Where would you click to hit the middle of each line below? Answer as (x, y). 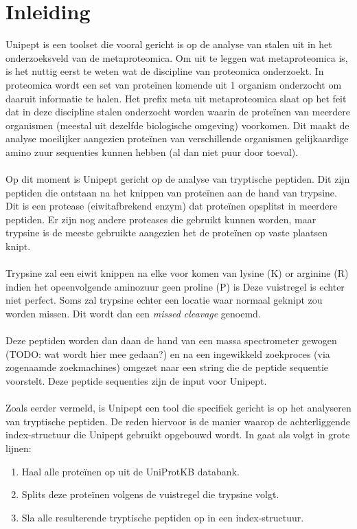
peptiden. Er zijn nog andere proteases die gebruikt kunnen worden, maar (161, 219)
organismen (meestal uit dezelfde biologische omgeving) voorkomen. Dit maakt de (177, 125)
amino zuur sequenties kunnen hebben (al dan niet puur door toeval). (152, 151)
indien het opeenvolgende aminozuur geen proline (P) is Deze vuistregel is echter (175, 286)
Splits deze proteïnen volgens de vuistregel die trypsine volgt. (150, 494)
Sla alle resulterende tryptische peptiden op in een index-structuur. (163, 517)
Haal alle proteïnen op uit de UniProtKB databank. (130, 471)
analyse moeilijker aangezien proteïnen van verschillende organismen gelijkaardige (177, 138)
